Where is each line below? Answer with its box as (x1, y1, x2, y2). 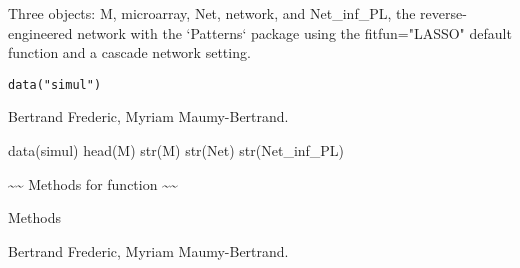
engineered (8, 22, 73, 43)
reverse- (420, 3, 467, 23)
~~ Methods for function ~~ (8, 173, 178, 194)
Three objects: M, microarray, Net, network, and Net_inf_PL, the (8, 3, 416, 23)
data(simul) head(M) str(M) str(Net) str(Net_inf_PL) (8, 140, 345, 161)
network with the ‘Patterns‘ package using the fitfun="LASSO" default (77, 22, 512, 43)
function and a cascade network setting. (8, 42, 251, 63)
